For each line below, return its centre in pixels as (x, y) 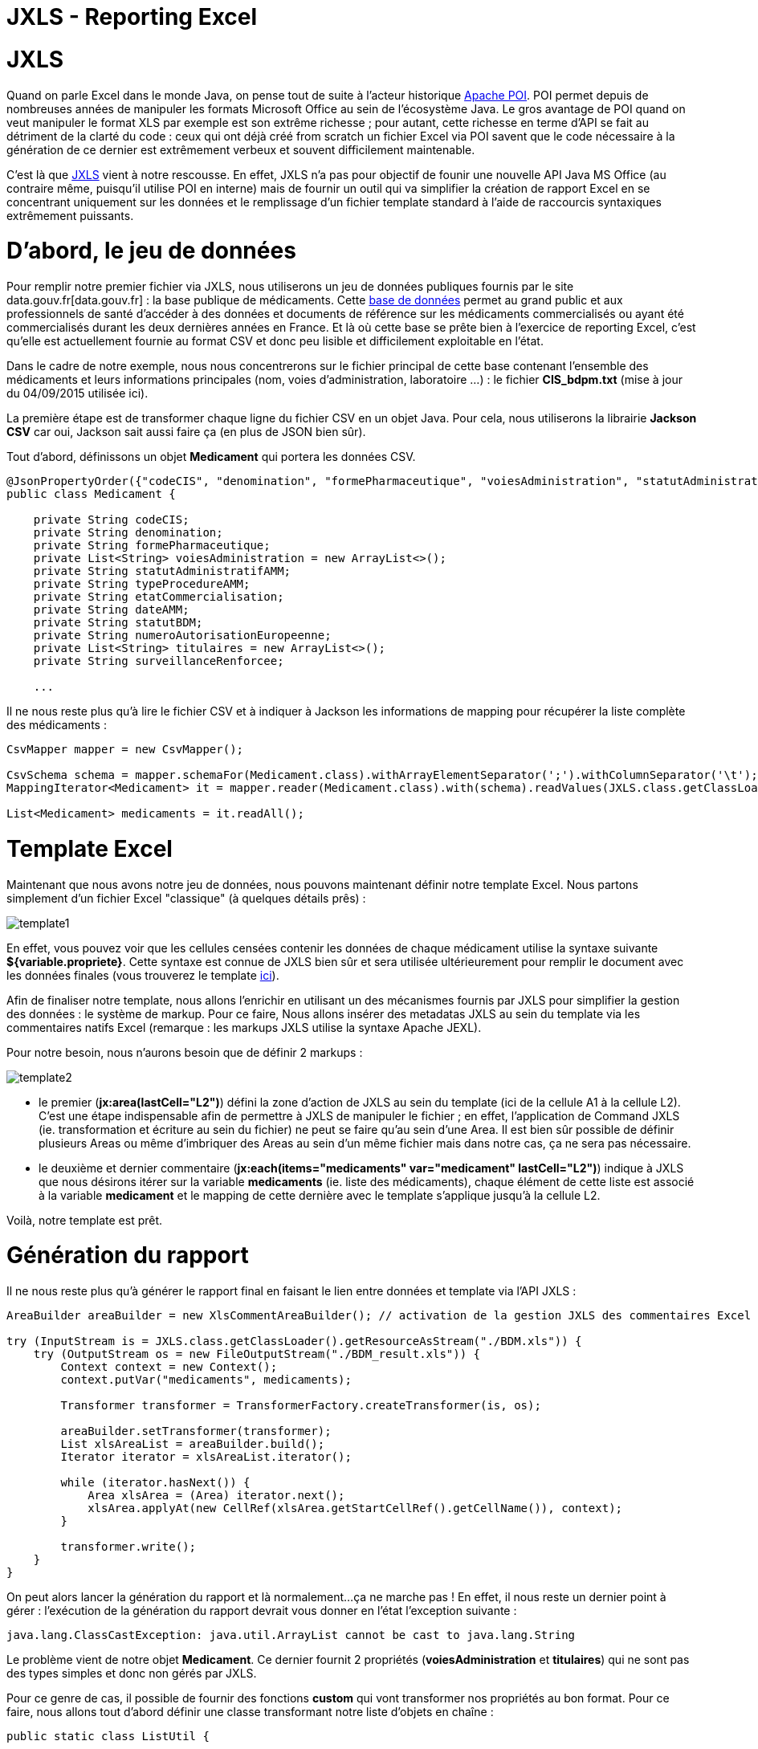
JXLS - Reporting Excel (132, 17)
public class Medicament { (91, 494)
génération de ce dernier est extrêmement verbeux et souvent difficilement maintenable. (241, 149)
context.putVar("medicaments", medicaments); (206, 1380)
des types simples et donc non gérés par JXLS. (132, 1673)
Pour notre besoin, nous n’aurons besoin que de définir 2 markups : (185, 1052)
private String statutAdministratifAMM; (162, 571)
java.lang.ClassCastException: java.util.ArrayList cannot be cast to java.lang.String (291, 1635)
